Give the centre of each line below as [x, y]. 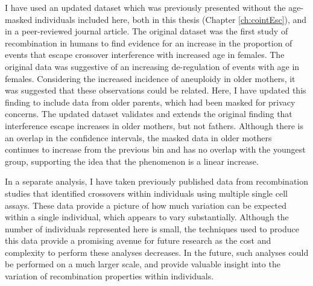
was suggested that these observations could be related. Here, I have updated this [156, 90]
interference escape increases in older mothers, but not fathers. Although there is [154, 125]
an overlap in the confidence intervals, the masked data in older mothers [138, 137]
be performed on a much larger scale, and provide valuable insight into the [143, 264]
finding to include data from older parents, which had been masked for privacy [150, 102]
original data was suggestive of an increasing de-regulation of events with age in [152, 66]
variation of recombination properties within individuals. [109, 276]
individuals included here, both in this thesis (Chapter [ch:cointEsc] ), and [171, 19]
